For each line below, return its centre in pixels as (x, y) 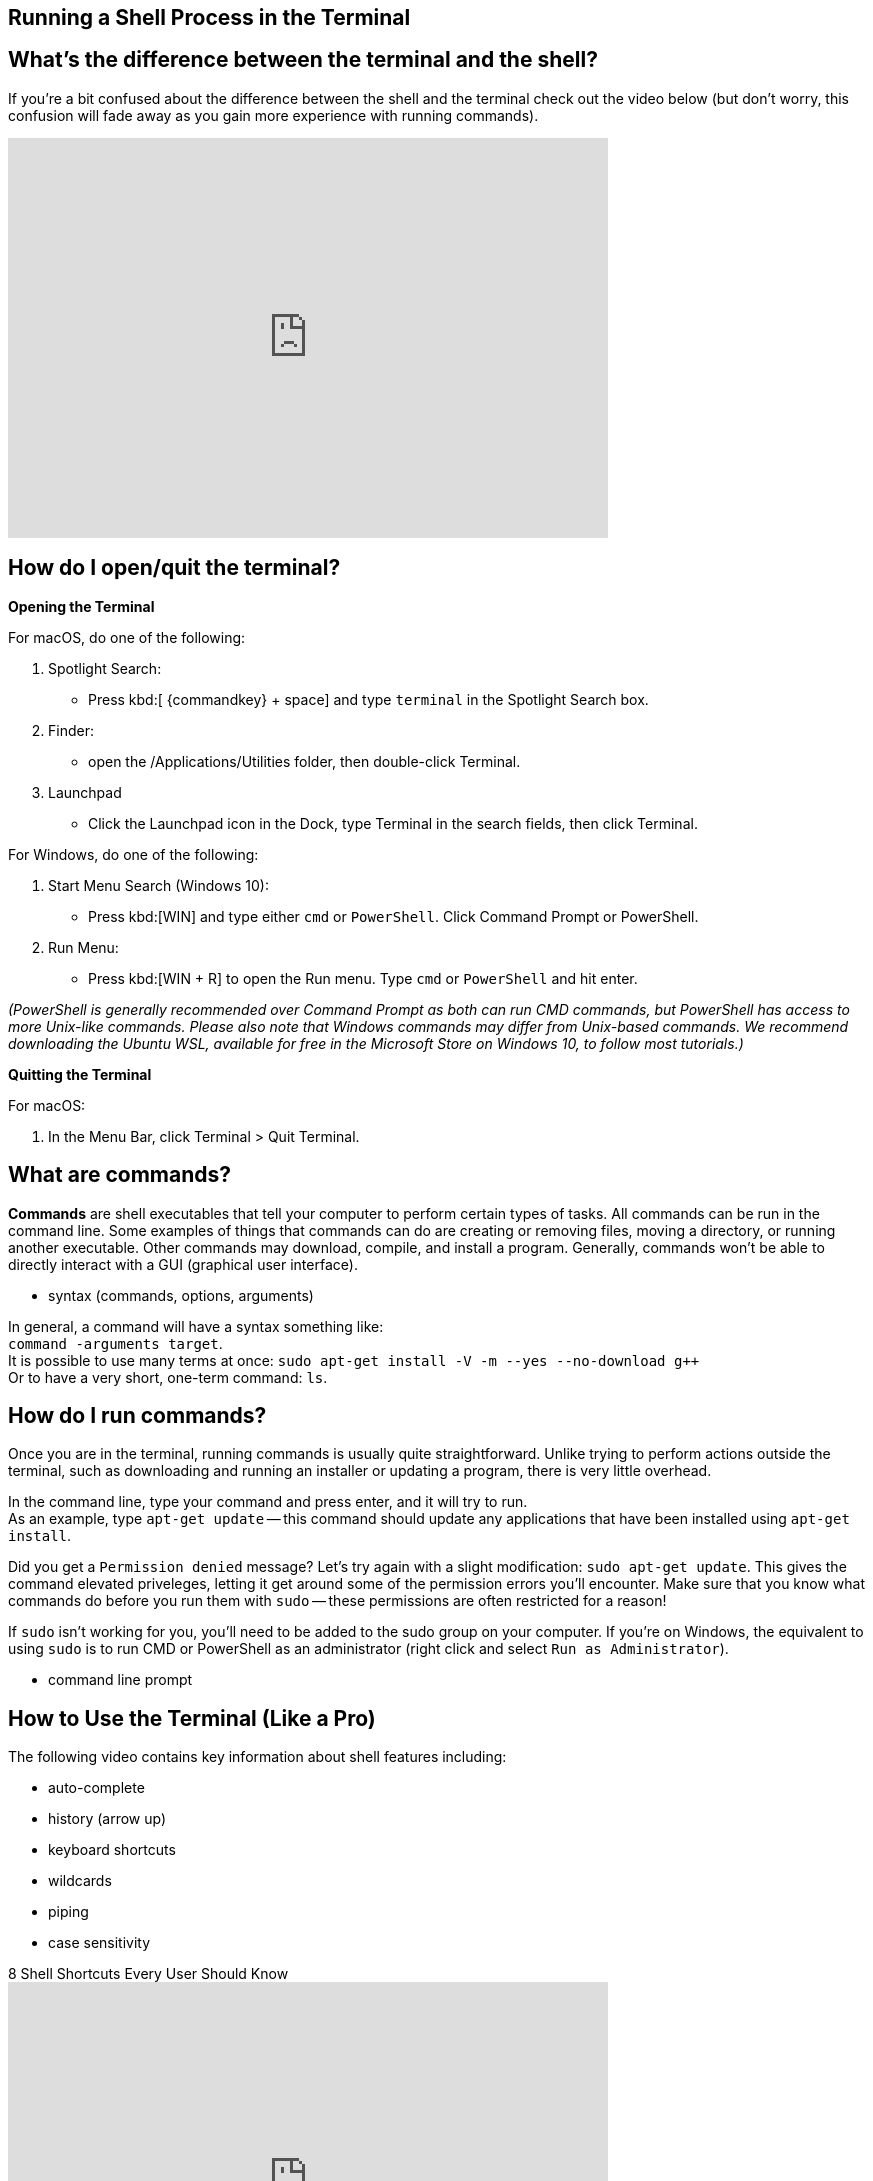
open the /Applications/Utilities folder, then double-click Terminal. (304, 761)
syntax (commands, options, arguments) (181, 1295)
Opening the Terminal (81, 606)
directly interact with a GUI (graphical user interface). (183, 1264)
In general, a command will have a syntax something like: (196, 1326)
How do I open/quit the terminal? (174, 568)
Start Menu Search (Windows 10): (158, 885)
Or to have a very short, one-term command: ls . (168, 1377)
